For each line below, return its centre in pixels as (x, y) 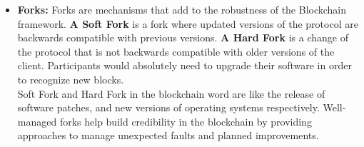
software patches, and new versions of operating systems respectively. (168, 107)
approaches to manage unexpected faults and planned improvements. (168, 135)
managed (37, 121)
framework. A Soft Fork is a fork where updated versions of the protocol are (188, 23)
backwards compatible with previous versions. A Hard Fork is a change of (183, 37)
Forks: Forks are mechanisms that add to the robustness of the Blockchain (182, 9)
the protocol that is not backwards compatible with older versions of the (176, 51)
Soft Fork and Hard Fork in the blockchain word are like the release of (171, 93)
